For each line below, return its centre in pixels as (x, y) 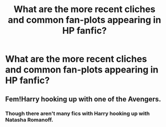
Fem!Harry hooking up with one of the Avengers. (83, 99)
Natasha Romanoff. (29, 119)
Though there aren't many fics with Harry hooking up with (77, 113)
